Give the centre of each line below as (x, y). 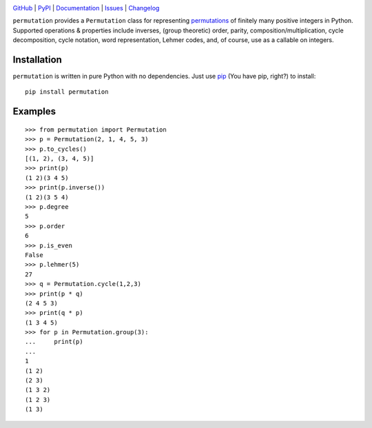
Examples (34, 111)
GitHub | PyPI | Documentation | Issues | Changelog (86, 8)
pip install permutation (67, 92)
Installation (37, 60)
